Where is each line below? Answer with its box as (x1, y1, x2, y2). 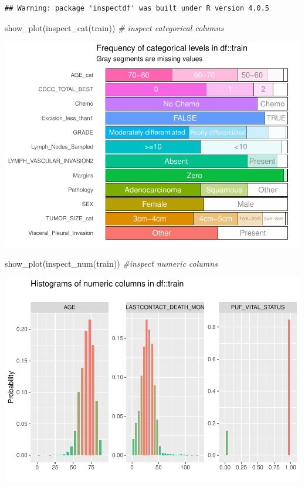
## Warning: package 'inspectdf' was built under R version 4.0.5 (5, 4, 270, 12)
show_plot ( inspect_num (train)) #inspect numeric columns (5, 257, 218, 269)
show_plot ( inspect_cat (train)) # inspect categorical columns (5, 21, 224, 33)
